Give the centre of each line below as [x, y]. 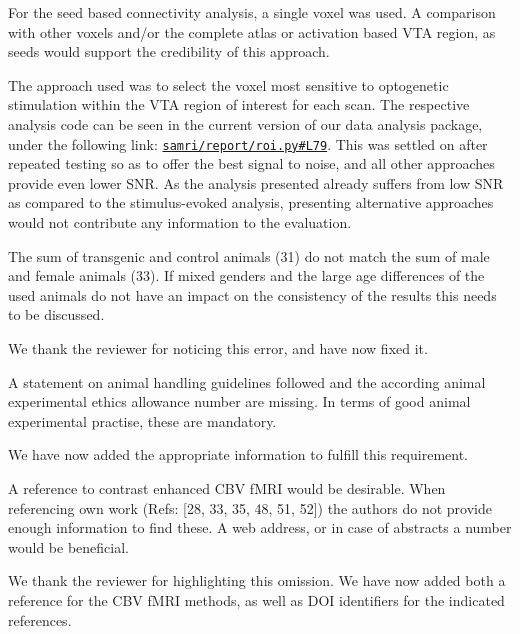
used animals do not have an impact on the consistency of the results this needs [252, 294]
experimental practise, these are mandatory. [142, 420]
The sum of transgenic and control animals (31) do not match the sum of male [249, 255]
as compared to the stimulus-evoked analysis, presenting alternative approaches [251, 202]
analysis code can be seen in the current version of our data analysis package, [245, 123]
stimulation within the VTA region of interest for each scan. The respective [239, 104]
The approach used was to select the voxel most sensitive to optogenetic [228, 84]
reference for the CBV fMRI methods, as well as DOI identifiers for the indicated [256, 599]
